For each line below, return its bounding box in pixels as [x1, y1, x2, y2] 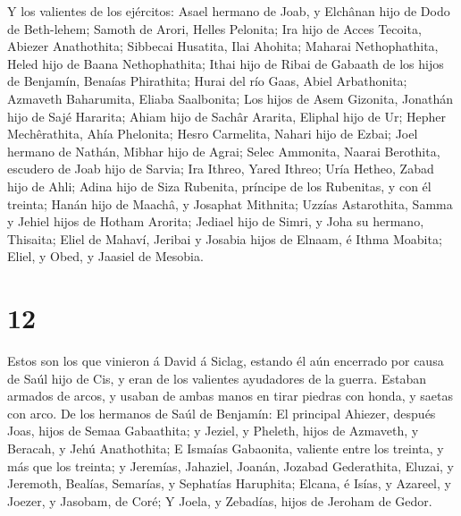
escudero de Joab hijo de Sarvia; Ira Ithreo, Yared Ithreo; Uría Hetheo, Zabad [7, 159, 434, 178]
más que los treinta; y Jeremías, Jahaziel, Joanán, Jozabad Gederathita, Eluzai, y [7, 456, 454, 475]
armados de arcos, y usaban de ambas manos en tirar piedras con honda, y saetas [7, 386, 453, 405]
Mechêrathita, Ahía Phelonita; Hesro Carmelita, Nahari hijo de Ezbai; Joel [7, 124, 418, 143]
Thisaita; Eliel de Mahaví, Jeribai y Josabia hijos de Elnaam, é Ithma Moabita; [7, 229, 442, 248]
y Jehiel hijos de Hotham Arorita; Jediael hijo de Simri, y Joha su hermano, [7, 212, 424, 231]
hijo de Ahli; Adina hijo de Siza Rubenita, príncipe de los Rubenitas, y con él [7, 176, 432, 195]
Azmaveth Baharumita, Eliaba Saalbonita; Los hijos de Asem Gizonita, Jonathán [7, 89, 453, 107]
